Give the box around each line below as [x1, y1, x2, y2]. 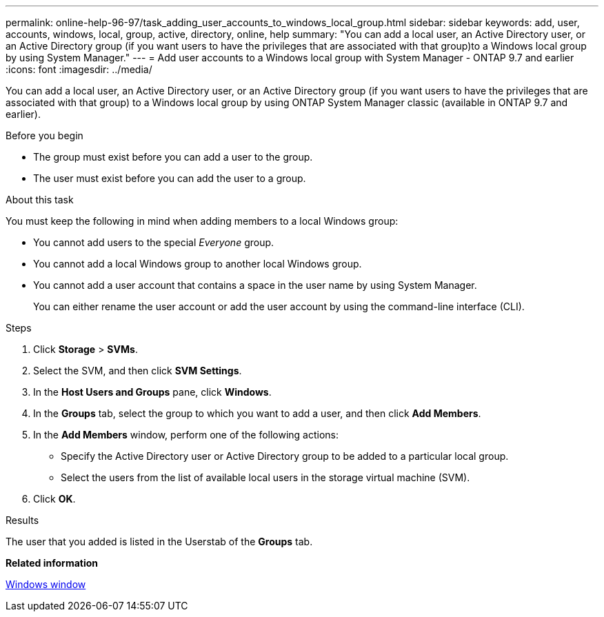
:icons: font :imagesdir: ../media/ [6, 63, 152, 75]
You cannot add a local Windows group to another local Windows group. [33, 258, 362, 270]
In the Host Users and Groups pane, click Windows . [33, 386, 272, 398]
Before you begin [6, 130, 83, 141]
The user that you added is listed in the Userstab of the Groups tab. [6, 536, 313, 547]
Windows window [6, 578, 86, 590]
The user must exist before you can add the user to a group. [33, 172, 306, 184]
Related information [6, 557, 99, 569]
